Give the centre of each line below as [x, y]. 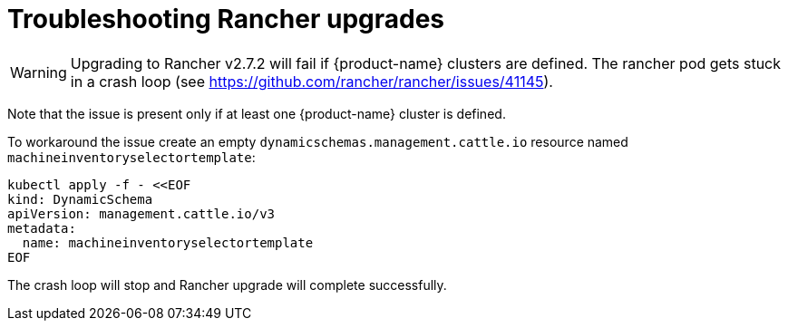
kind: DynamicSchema [80, 199]
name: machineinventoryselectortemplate [168, 242]
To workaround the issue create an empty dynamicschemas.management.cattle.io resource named [318, 141]
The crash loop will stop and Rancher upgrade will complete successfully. [227, 285]
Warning [39, 72]
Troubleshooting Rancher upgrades [226, 19]
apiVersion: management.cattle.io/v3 [141, 213]
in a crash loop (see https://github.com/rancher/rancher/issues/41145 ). [311, 81]
